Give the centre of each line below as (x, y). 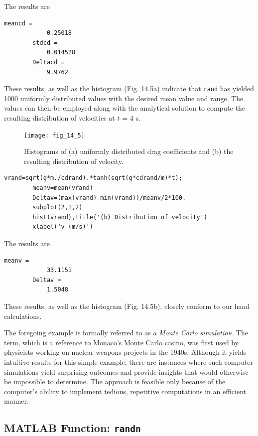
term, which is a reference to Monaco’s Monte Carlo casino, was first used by (122, 342)
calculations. (23, 316)
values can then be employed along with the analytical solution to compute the (125, 108)
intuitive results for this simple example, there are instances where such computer (129, 362)
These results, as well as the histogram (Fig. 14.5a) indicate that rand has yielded (129, 88)
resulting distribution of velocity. (74, 161)
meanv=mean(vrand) (63, 188)
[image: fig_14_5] (54, 135)
